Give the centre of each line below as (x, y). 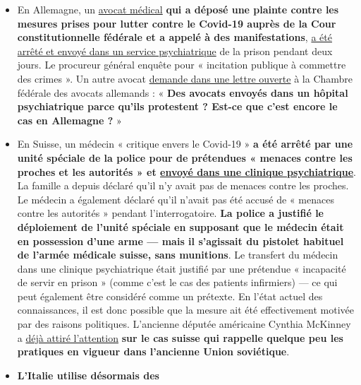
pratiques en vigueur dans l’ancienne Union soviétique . (153, 351)
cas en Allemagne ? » (69, 120)
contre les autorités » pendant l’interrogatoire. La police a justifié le (170, 213)
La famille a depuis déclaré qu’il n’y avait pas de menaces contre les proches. (183, 185)
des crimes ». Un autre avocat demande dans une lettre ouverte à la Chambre (185, 78)
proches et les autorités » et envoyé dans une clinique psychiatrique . (186, 171)
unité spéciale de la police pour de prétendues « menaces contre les (185, 157)
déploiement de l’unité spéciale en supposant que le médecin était (180, 226)
